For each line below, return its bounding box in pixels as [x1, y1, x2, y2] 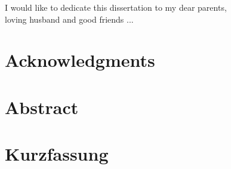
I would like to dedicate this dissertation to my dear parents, [5, 1, 227, 13]
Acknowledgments [5, 48, 155, 72]
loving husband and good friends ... [5, 13, 134, 25]
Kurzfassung [5, 142, 109, 166]
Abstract [5, 94, 79, 119]
